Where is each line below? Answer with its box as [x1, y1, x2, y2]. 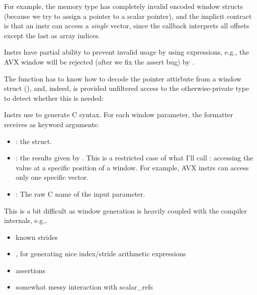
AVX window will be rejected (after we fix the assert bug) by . [4, 56, 194, 67]
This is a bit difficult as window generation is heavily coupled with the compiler [4, 205, 247, 216]
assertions [15, 265, 46, 275]
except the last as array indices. [4, 30, 100, 40]
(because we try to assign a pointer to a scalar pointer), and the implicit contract [4, 10, 252, 21]
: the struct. [15, 136, 52, 146]
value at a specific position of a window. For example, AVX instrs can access [15, 162, 249, 172]
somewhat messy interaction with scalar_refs [15, 282, 153, 292]
